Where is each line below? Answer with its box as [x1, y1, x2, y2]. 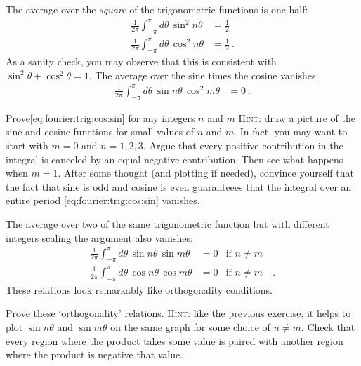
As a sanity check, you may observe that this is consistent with [6, 54, 277, 69]
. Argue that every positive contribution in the [143, 137, 343, 152]
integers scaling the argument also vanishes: [6, 230, 193, 245]
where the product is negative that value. [6, 347, 183, 362]
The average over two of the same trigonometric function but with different [6, 216, 329, 231]
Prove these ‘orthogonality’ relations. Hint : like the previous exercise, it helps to [6, 306, 351, 320]
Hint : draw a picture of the [238, 110, 355, 125]
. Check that [301, 319, 355, 334]
